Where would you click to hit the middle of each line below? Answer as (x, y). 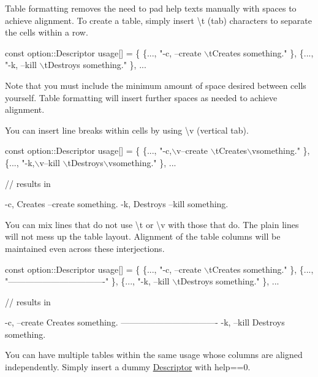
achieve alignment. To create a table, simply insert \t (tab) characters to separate (158, 20)
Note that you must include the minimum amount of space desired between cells (156, 85)
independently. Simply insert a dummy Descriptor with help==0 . (128, 367)
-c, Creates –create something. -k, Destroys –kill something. (117, 204)
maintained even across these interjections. (85, 248)
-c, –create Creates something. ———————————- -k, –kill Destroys (145, 322)
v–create (192, 150)
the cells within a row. (47, 32)
